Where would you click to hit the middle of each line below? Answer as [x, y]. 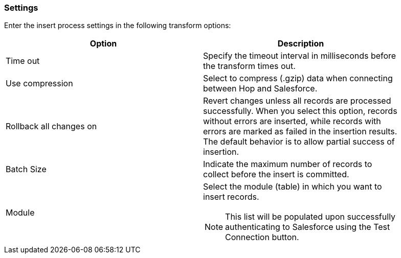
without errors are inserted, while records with [292, 121]
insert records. [231, 197]
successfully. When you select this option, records [300, 111]
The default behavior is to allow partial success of [299, 142]
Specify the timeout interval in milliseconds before [300, 56]
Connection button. [262, 237]
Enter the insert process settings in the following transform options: [118, 26]
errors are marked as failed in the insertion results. [300, 132]
